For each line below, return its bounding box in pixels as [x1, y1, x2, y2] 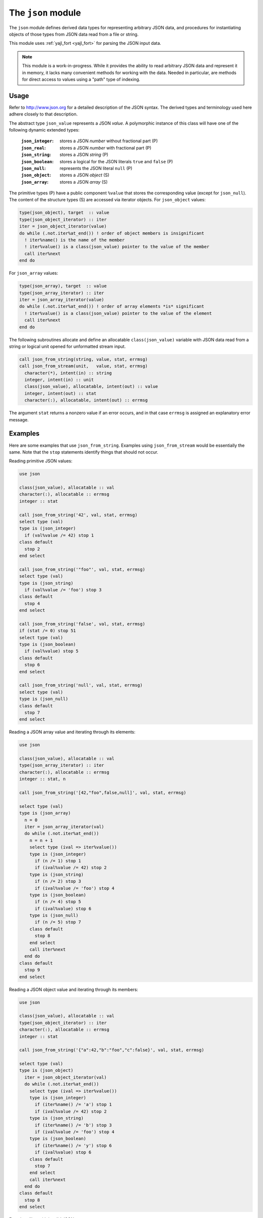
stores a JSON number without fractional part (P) [59, 138, 158, 144]
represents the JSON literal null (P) [59, 165, 132, 171]
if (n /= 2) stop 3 [35, 878, 81, 884]
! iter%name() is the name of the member [24, 237, 125, 243]
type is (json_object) [19, 1067, 74, 1073]
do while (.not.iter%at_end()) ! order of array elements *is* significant [19, 304, 205, 309]
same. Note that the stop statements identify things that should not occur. [9, 449, 158, 455]
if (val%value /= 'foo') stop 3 [24, 587, 102, 592]
